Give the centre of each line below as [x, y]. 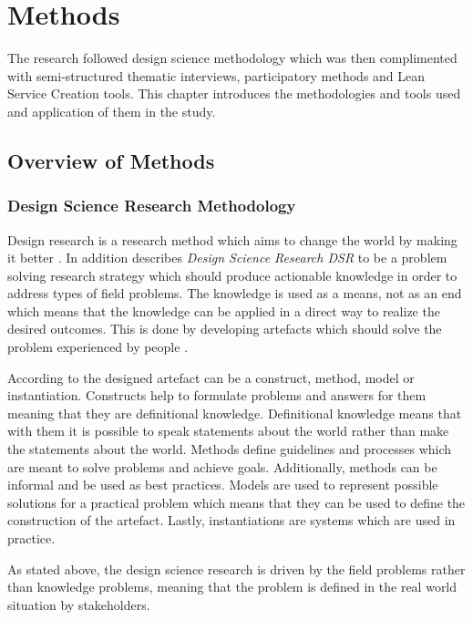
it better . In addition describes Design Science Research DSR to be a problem [227, 258]
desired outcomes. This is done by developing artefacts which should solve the [225, 329]
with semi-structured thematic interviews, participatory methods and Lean [216, 75]
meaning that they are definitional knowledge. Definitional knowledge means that [235, 413]
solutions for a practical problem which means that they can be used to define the [236, 502]
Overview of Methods [111, 160]
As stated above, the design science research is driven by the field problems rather [236, 568]
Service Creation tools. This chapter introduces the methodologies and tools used [234, 93]
